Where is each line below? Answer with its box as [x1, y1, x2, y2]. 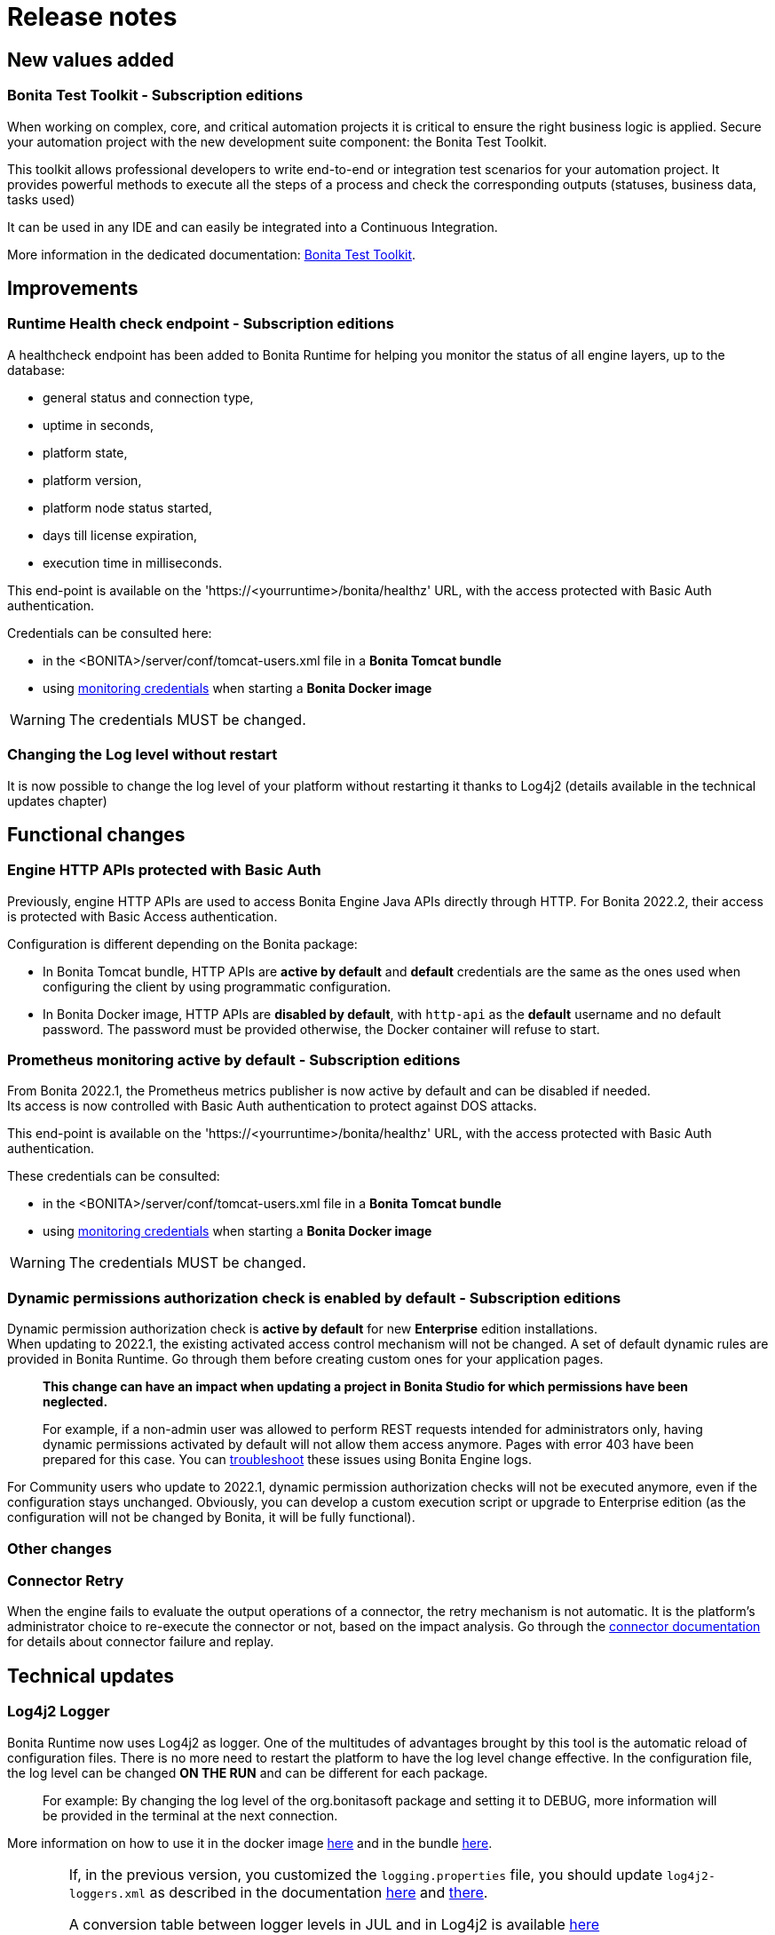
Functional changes [7, 823, 186, 846]
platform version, [43, 472, 142, 488]
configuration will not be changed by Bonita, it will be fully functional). [7, 1509, 415, 1525]
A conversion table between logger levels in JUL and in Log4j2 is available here [68, 1915, 600, 1933]
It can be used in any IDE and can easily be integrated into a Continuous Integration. [7, 219, 498, 235]
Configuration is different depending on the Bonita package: [7, 936, 358, 952]
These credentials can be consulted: [7, 1168, 220, 1184]
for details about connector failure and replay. [7, 1634, 274, 1650]
